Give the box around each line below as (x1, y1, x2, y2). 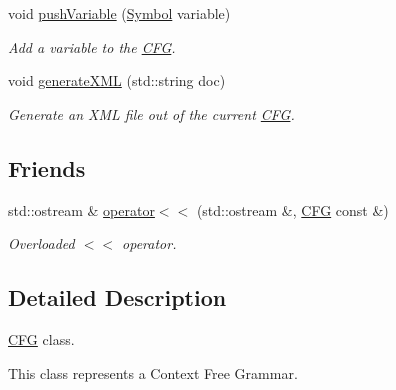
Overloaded (8, 233, 75, 254)
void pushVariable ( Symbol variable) (8, 3, 231, 23)
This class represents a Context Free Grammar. (8, 362, 298, 383)
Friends (8, 152, 86, 183)
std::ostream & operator (8, 199, 155, 220)
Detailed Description (8, 282, 227, 313)
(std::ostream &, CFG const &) (196, 199, 389, 220)
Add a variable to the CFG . (8, 36, 176, 57)
